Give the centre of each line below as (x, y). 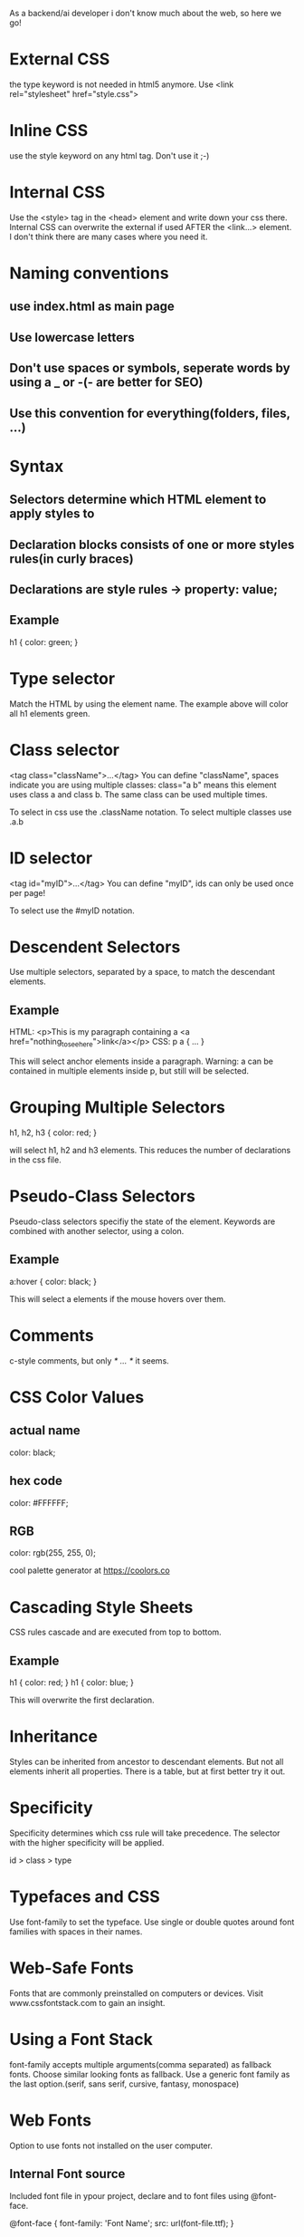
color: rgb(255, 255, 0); (53, 1553)
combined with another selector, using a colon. (97, 1230)
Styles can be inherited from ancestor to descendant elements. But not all (147, 1762)
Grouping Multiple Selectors (118, 1108)
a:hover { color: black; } (53, 1281)
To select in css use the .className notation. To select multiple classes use (151, 812)
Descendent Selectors (95, 947)
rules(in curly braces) (71, 559)
